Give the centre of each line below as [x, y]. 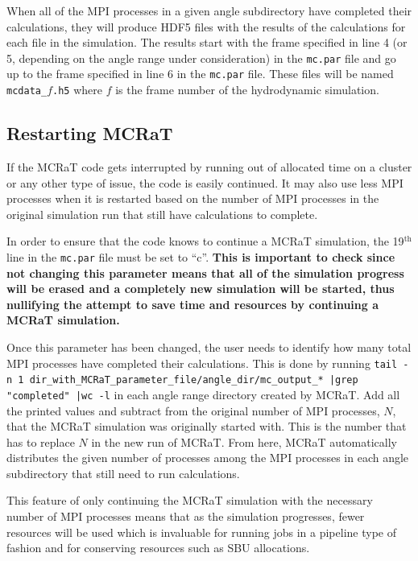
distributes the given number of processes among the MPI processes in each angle [208, 458]
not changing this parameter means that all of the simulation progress [205, 272]
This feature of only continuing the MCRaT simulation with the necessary [190, 500]
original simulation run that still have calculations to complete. [162, 214]
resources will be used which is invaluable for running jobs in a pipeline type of [201, 532]
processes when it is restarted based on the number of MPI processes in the [193, 198]
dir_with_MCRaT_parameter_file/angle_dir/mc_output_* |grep [194, 380]
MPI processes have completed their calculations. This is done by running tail [202, 363]
